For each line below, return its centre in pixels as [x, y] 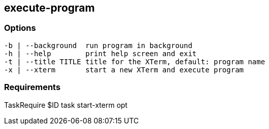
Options [20, 28]
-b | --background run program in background [98, 45]
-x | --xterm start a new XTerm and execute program [124, 70]
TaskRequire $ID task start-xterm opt [66, 105]
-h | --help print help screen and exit [100, 53]
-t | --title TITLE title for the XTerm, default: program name [135, 61]
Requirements [32, 87]
